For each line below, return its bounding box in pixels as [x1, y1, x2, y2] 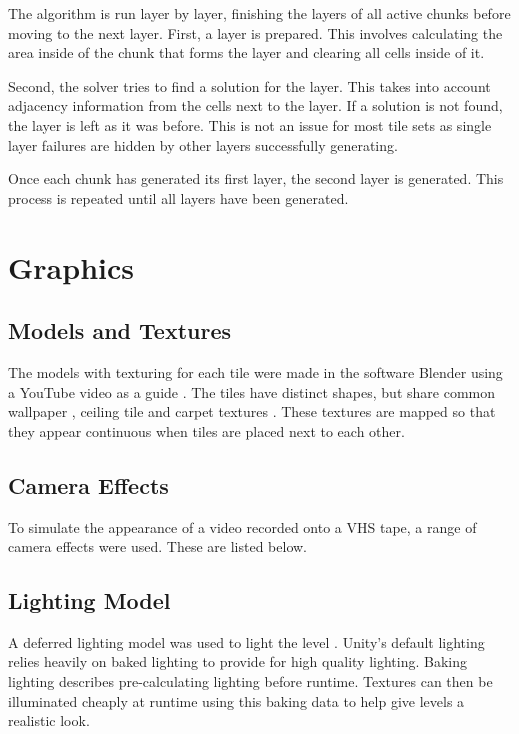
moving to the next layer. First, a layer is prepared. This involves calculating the [8, 22, 503, 43]
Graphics [8, 246, 134, 287]
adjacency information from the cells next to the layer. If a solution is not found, [8, 95, 503, 116]
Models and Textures [8, 315, 232, 346]
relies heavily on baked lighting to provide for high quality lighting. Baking [8, 651, 467, 672]
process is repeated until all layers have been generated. [8, 187, 349, 208]
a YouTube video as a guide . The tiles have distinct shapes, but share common [8, 381, 495, 402]
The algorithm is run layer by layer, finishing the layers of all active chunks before [8, 3, 511, 23]
